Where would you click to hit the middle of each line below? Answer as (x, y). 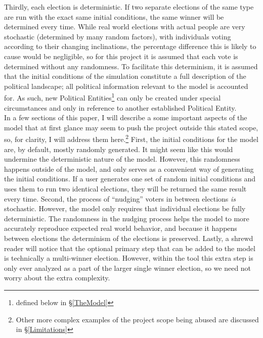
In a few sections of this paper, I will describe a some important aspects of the (126, 117)
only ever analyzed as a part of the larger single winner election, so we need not (128, 268)
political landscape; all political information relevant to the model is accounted (126, 86)
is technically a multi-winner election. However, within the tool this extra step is (129, 258)
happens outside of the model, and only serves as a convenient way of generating (129, 168)
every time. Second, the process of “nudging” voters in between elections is (120, 198)
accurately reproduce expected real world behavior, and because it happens (121, 228)
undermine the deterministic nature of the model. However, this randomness (122, 159)
